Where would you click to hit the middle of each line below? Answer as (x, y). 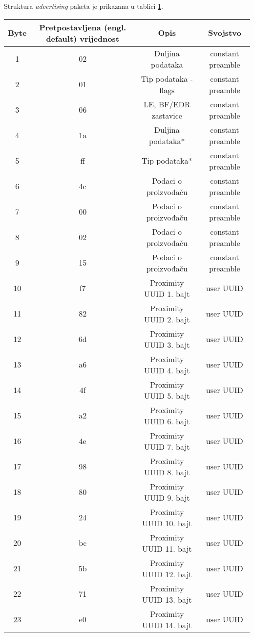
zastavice (167, 115)
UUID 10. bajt (167, 523)
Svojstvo (225, 33)
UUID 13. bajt (167, 599)
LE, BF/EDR (167, 104)
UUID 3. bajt (167, 344)
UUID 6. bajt (167, 421)
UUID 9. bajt (167, 497)
